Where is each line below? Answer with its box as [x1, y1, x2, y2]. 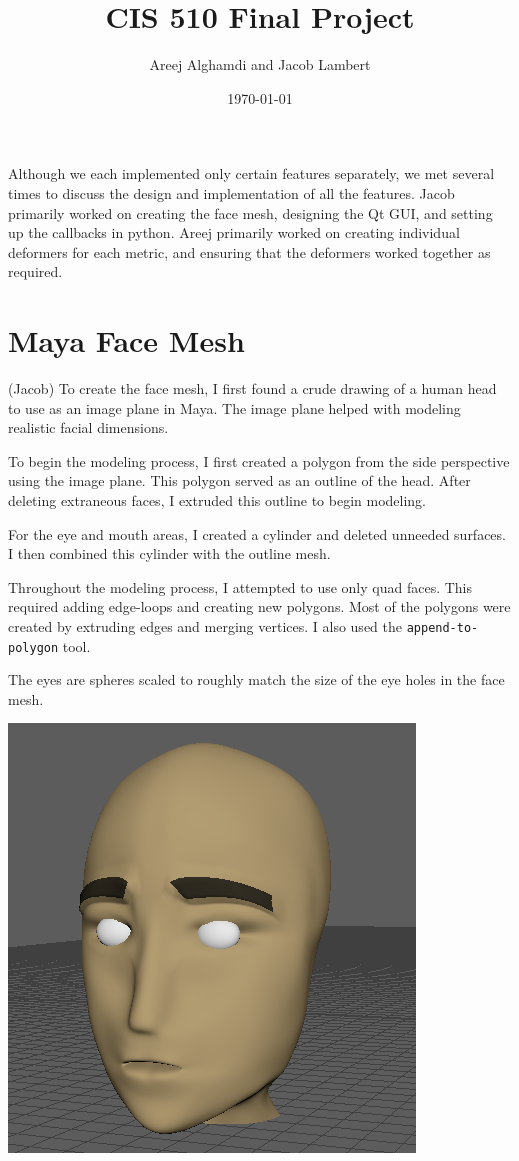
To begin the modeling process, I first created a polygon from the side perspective [8, 450, 510, 471]
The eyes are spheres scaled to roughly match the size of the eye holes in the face [8, 669, 505, 690]
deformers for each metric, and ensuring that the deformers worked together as [8, 241, 491, 262]
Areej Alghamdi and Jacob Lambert [149, 54, 371, 75]
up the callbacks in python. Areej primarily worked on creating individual [8, 222, 460, 243]
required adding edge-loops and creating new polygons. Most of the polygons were [8, 596, 511, 617]
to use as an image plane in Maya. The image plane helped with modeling [8, 397, 461, 418]
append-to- [406, 620, 479, 635]
